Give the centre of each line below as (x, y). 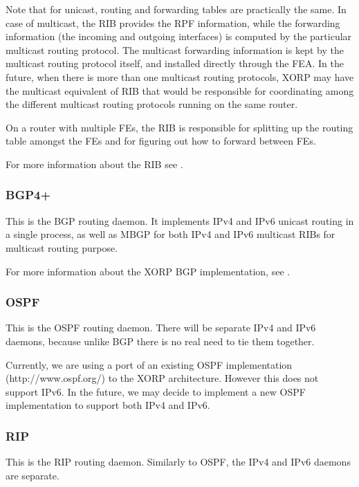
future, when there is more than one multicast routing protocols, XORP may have (180, 76)
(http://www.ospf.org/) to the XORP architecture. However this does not (162, 378)
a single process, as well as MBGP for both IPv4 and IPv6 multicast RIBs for (171, 234)
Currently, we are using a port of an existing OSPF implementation (149, 364)
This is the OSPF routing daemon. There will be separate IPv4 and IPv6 (161, 328)
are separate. (33, 475)
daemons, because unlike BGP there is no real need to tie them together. (160, 341)
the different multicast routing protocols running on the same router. (152, 104)
